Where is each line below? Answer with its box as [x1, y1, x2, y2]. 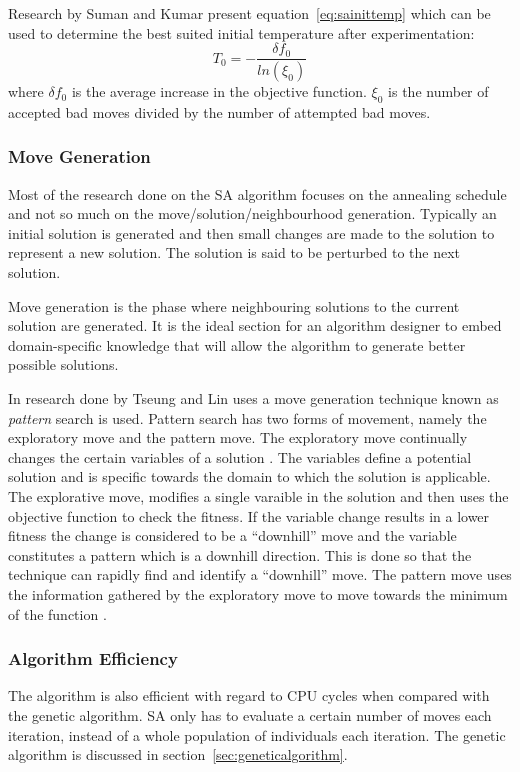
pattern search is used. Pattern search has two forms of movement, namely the [8, 407, 487, 428]
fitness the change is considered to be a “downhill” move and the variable [8, 525, 457, 546]
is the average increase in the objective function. [71, 81, 367, 102]
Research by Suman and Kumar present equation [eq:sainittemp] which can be [8, 3, 491, 23]
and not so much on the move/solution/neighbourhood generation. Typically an [8, 203, 497, 224]
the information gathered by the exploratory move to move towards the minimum [8, 583, 508, 604]
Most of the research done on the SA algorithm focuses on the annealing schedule [8, 183, 507, 204]
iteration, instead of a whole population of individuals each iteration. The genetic [8, 724, 506, 745]
